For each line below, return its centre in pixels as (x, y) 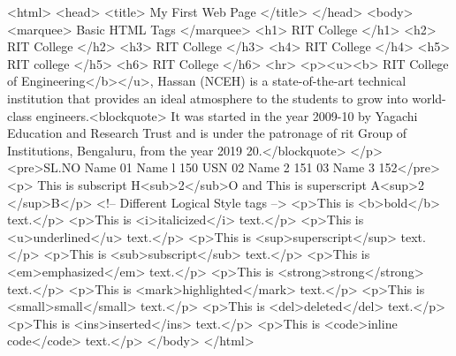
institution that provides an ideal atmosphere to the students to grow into (208, 98)
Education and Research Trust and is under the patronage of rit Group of (207, 133)
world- (429, 98)
